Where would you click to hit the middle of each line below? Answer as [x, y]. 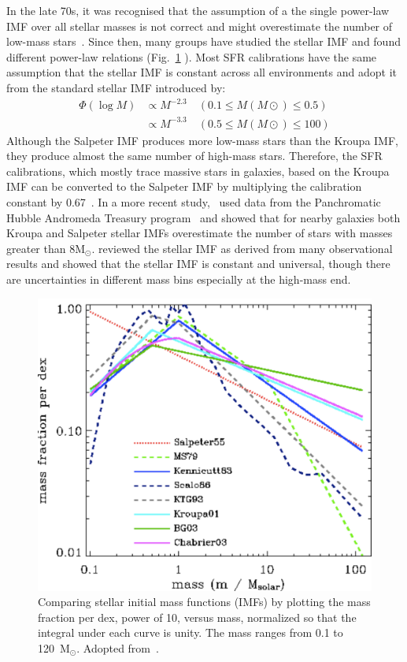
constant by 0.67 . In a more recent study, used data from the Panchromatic [194, 202]
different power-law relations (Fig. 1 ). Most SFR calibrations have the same [192, 56]
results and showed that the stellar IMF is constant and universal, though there [198, 264]
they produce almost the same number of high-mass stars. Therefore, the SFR [194, 156]
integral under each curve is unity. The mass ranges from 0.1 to [191, 632]
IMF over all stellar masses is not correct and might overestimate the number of [200, 26]
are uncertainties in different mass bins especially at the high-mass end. [179, 279]
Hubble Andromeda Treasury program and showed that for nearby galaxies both [203, 217]
